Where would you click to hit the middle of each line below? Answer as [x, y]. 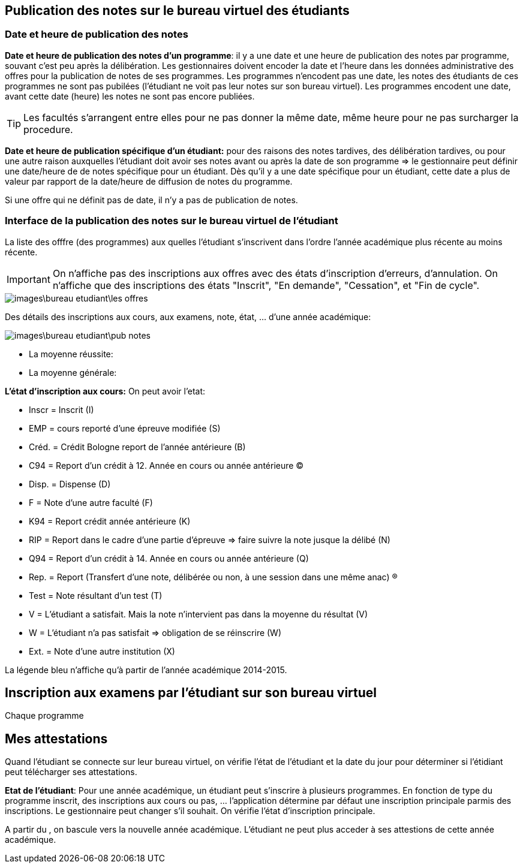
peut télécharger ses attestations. [71, 772]
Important [28, 279]
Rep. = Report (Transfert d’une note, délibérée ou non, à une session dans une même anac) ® [213, 577]
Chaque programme [44, 716]
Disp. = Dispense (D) [70, 484]
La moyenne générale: [73, 372]
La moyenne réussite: [71, 354]
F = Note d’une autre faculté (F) [91, 502]
